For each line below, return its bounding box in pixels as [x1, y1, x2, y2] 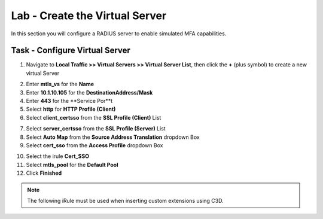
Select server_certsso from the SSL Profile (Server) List [26, 125, 166, 132]
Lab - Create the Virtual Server [11, 9, 167, 22]
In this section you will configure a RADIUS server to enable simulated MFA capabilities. [11, 30, 227, 37]
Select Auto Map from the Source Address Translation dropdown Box [26, 133, 200, 141]
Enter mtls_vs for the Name [26, 81, 95, 88]
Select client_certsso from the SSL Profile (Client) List [26, 114, 161, 121]
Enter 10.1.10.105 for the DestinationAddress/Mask [26, 89, 153, 96]
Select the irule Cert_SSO [26, 153, 90, 160]
